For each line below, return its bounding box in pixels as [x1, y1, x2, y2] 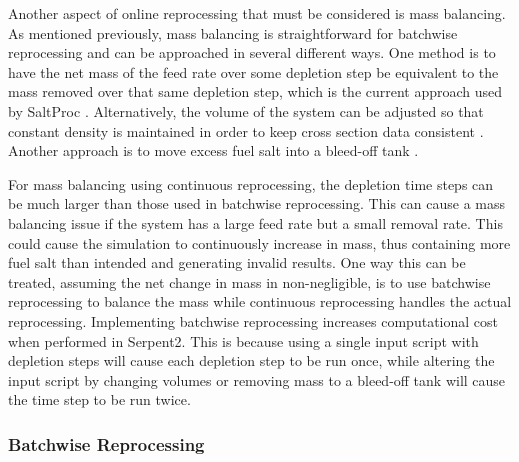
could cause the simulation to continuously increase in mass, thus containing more [8, 232, 511, 253]
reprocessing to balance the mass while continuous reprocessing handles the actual [8, 291, 512, 312]
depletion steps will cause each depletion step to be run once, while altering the [8, 350, 495, 371]
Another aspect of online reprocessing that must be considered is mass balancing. [8, 3, 506, 23]
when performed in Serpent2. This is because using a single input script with [8, 330, 479, 351]
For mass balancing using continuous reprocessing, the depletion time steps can [8, 173, 494, 194]
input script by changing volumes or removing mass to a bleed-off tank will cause [8, 369, 506, 390]
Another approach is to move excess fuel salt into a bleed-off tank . [8, 140, 419, 161]
